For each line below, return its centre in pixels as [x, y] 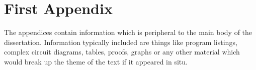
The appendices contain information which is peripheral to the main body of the [128, 32]
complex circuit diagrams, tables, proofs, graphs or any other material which [122, 52]
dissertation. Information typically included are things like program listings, [121, 42]
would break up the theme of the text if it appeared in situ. [96, 61]
